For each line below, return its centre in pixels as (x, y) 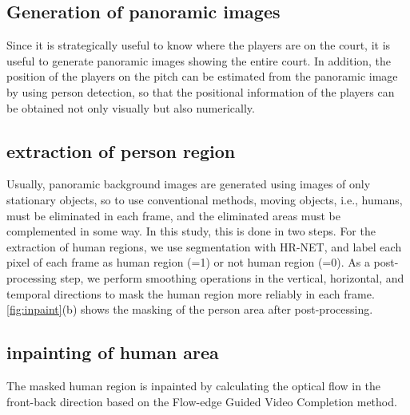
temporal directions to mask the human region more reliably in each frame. (191, 293)
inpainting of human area (113, 352)
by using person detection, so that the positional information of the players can (201, 91)
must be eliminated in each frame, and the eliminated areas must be (173, 215)
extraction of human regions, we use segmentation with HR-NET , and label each (204, 246)
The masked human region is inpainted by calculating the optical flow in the (194, 385)
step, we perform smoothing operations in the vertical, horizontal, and (232, 277)
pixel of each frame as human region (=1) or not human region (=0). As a (188, 262)
